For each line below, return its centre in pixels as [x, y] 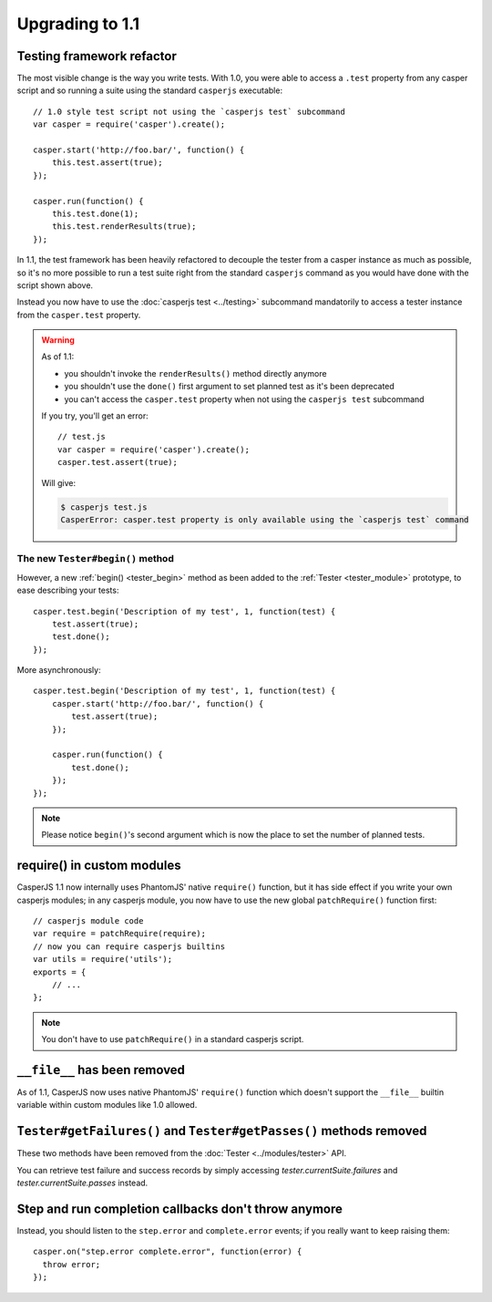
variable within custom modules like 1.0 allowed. [107, 1105]
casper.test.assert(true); [118, 462]
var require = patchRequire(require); [120, 934]
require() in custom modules [99, 866]
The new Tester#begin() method [96, 559]
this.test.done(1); [95, 213]
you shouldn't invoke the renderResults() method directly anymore [195, 373]
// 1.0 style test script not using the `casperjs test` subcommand [189, 111]
